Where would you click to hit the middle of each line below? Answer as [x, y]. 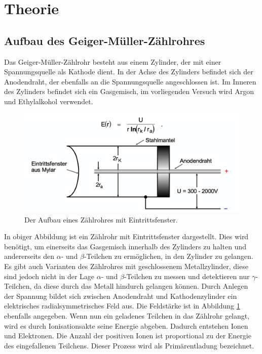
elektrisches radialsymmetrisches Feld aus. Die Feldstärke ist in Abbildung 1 [122, 306]
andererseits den [29, 256]
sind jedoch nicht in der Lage [49, 276]
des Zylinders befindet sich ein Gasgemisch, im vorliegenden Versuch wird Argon [129, 91]
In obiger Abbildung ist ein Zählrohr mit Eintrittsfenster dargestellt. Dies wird [126, 236]
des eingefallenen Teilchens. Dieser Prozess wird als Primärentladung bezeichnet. [129, 345]
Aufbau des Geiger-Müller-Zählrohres [105, 40]
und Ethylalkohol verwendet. [49, 101]
